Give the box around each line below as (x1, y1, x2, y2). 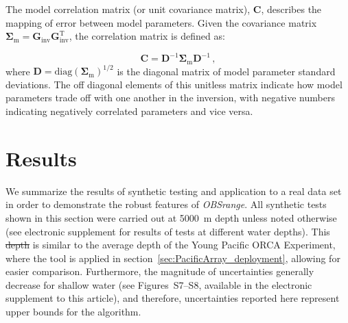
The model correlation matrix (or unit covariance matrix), (5, 2, 251, 16)
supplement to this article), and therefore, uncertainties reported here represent (5, 291, 340, 305)
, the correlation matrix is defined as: (69, 29, 225, 43)
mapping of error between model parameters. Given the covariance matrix (5, 15, 317, 29)
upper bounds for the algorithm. (5, 305, 141, 319)
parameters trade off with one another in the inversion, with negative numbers (5, 90, 335, 105)
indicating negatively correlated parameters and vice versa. (5, 104, 253, 118)
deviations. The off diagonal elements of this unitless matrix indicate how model (5, 77, 343, 91)
